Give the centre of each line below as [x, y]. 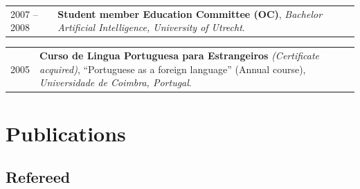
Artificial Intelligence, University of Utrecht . [151, 27]
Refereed [38, 177]
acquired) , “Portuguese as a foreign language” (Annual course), [173, 69]
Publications [66, 133]
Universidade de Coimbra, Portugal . [116, 82]
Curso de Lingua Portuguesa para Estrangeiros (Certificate [180, 56]
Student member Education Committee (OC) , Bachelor [190, 13]
